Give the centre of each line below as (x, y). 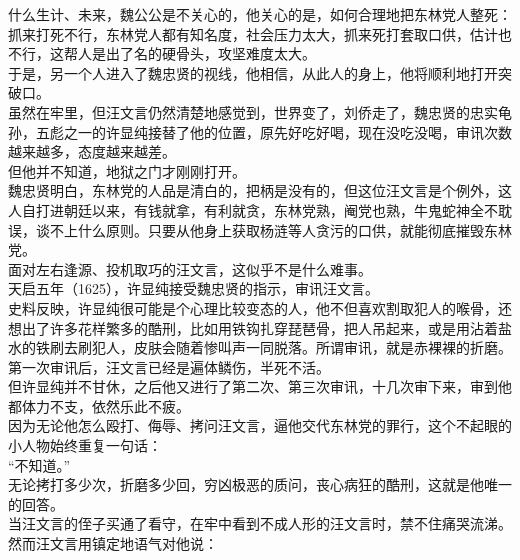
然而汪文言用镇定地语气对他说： (113, 543)
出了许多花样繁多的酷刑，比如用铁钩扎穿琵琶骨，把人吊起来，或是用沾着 (259, 327)
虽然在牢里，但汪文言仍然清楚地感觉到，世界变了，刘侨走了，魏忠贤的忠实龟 (260, 111)
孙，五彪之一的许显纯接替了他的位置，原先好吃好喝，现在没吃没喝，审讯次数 (260, 131)
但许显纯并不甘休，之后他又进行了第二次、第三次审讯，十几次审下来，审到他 (260, 386)
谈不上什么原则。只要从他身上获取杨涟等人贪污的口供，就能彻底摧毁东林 (273, 229)
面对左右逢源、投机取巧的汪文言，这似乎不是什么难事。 (190, 268)
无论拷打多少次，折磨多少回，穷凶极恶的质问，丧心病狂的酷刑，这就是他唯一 (260, 484)
